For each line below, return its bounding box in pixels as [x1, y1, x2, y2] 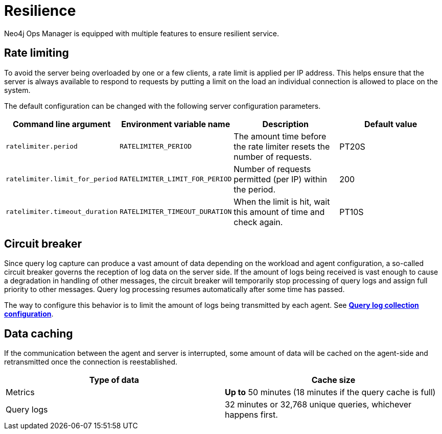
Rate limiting [4, 46, 69, 60]
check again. [234, 216, 283, 227]
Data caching [4, 327, 73, 340]
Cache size [311, 375, 356, 385]
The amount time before [234, 131, 327, 141]
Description [262, 118, 309, 129]
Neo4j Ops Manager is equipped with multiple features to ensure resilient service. [4, 29, 279, 38]
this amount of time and [234, 206, 325, 217]
